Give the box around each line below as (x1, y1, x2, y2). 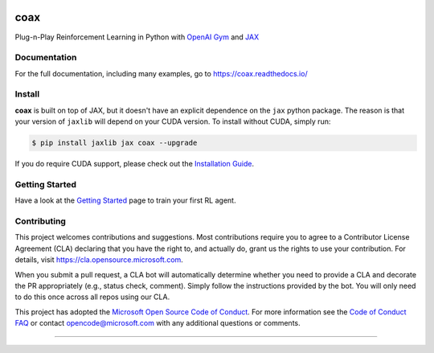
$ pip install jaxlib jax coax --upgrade (31, 138, 198, 148)
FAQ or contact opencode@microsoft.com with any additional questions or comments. (14, 318, 301, 328)
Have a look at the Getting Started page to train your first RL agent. (14, 195, 236, 205)
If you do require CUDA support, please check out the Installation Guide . (14, 159, 255, 169)
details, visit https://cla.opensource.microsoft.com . (14, 255, 184, 265)
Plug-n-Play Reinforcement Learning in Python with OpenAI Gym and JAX (14, 32, 260, 42)
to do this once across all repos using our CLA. (14, 292, 170, 302)
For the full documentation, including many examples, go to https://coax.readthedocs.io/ (14, 68, 309, 78)
